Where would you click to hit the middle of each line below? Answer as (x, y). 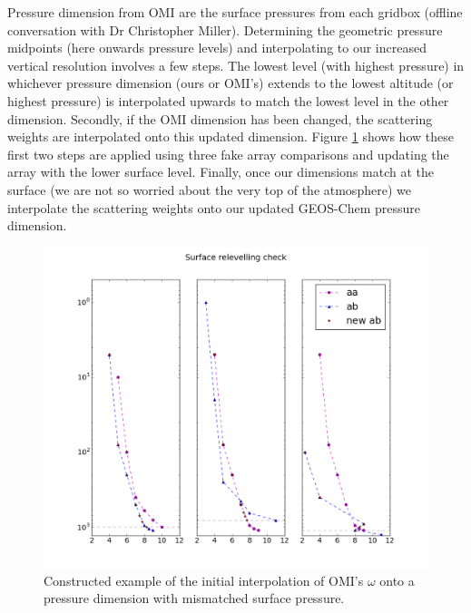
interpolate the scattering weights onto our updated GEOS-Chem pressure (214, 207)
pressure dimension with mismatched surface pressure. (194, 598)
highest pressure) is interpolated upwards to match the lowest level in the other (228, 100)
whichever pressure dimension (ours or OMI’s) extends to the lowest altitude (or (231, 83)
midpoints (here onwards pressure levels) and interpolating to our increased (217, 48)
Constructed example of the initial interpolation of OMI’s (204, 580)
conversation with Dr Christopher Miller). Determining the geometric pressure (225, 29)
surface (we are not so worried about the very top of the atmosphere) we (209, 189)
